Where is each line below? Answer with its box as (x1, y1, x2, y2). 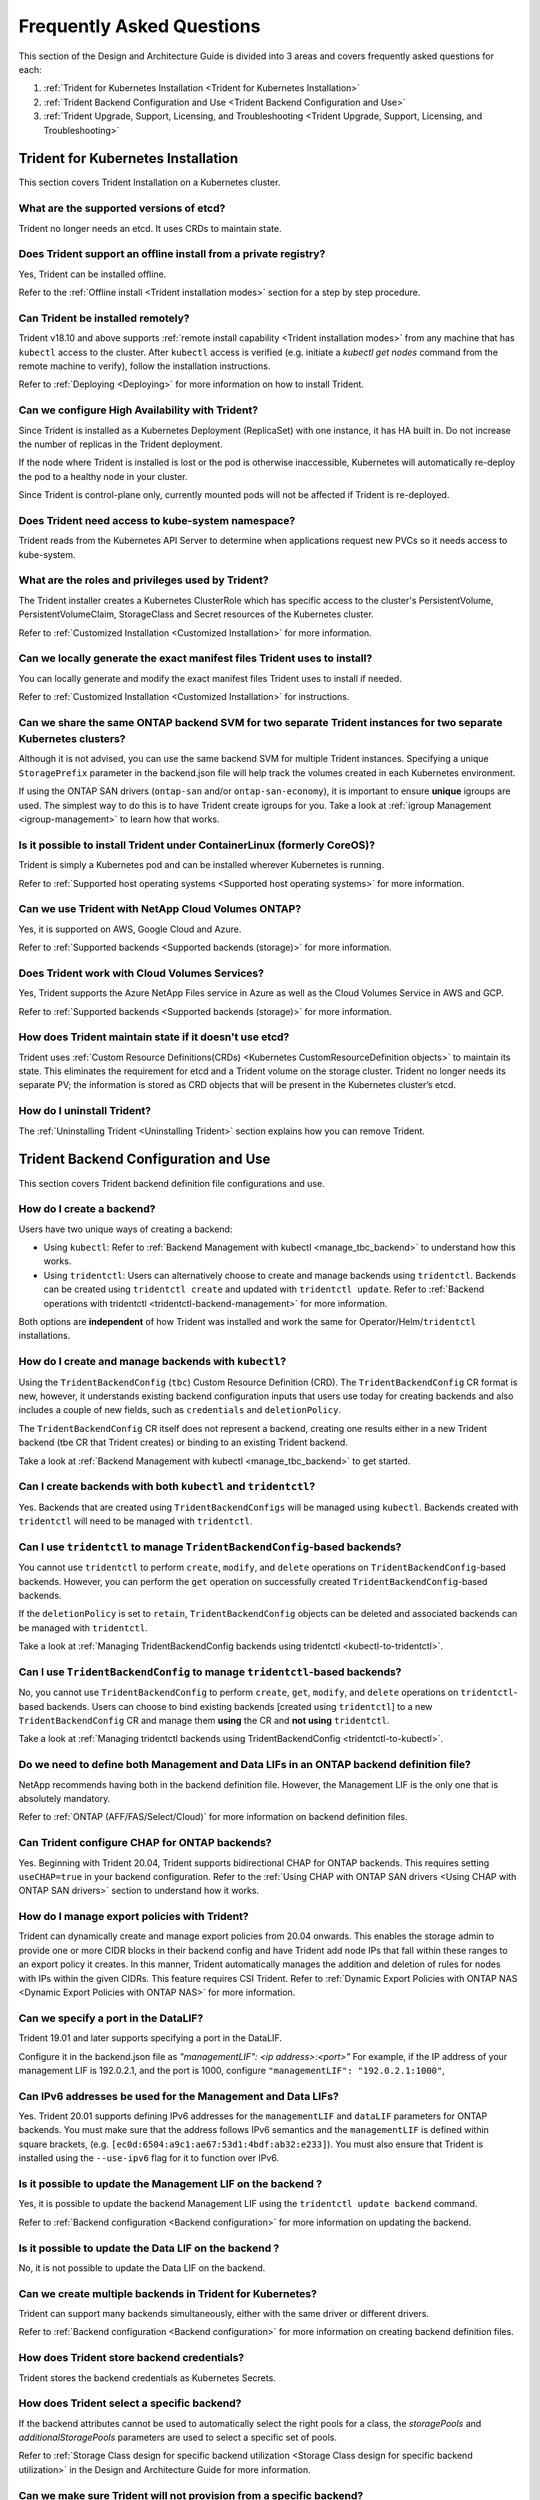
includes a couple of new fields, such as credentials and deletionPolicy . (18, 1404, 342, 1416)
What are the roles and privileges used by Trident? (18, 573, 269, 587)
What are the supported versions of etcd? (18, 201, 226, 215)
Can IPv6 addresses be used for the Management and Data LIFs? (18, 2089, 339, 2103)
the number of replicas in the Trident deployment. (18, 438, 224, 450)
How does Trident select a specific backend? (18, 2396, 242, 2410)
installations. (18, 1330, 71, 1342)
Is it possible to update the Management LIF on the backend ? (18, 2176, 323, 2190)
